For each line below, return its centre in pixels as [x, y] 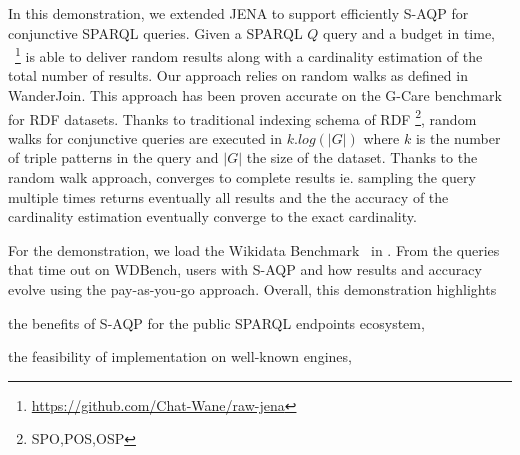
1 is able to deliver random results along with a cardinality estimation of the [249, 54]
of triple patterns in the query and [113, 157]
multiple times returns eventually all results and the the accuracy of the [228, 196]
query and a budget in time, [409, 32]
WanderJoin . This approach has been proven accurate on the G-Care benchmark [255, 95]
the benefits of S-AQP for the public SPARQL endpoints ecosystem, [216, 322]
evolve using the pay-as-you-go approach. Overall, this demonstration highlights [252, 289]
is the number [458, 137]
